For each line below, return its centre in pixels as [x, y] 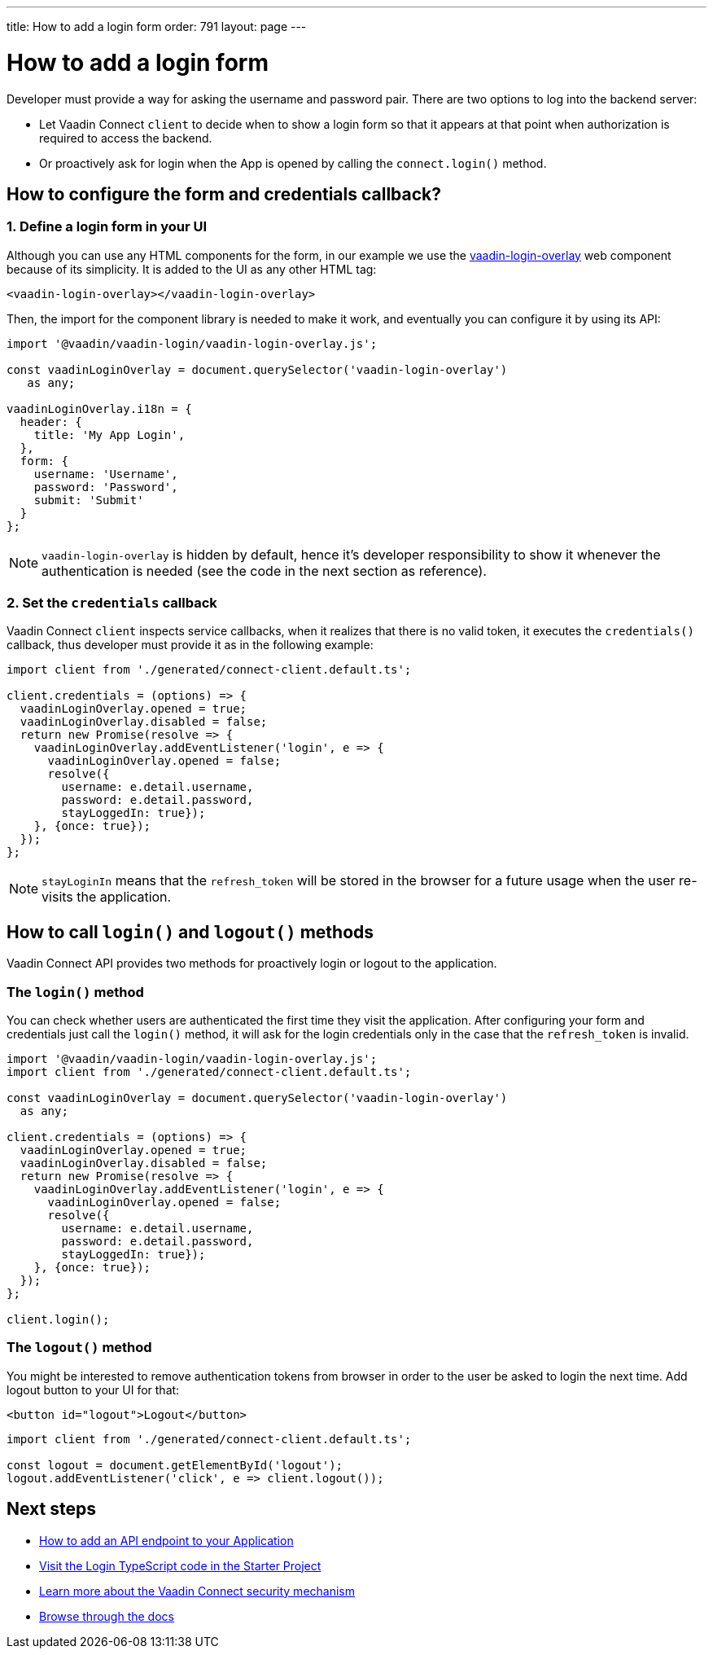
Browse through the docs [107, 1616]
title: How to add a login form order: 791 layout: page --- [157, 26]
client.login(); [58, 1320]
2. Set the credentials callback [112, 603]
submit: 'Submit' [89, 500]
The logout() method [79, 1348]
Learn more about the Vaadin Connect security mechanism [197, 1591]
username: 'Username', [106, 474]
